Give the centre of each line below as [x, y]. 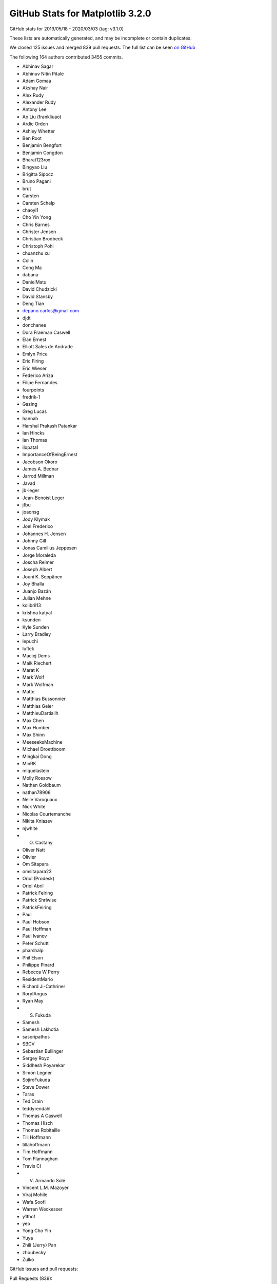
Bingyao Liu [35, 167]
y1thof [29, 1216]
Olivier [29, 857]
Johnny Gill [34, 541]
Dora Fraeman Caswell [46, 332]
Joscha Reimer [38, 562]
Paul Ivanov [35, 936]
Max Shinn [34, 735]
